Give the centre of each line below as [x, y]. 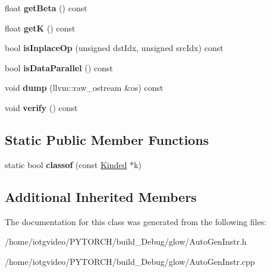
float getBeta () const [46, 8]
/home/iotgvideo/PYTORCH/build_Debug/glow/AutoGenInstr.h [126, 241]
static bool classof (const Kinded [66, 164]
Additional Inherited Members [101, 196]
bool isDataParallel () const [59, 67]
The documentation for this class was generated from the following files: [136, 221]
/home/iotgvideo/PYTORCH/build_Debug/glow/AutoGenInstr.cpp [130, 261]
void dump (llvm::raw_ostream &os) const [84, 88]
